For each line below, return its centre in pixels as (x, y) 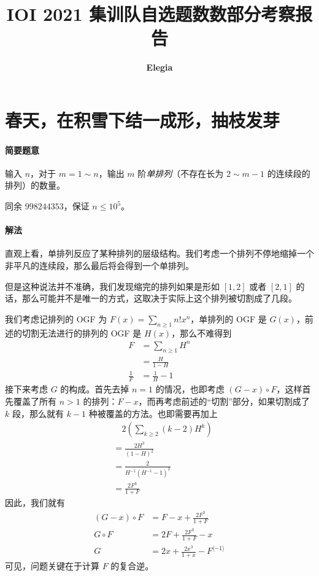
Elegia (159, 67)
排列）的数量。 (35, 185)
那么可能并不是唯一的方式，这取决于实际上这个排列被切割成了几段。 (159, 298)
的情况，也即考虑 (190, 389)
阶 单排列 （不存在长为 (181, 173)
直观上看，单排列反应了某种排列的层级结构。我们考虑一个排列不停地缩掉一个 (159, 253)
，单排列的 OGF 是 (229, 318)
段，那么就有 (38, 413)
